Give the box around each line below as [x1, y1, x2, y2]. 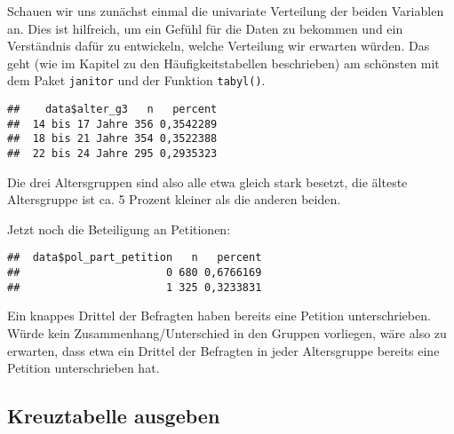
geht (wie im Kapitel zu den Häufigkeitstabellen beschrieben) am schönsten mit [7, 53, 440, 72]
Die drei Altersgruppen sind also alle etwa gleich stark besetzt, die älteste [7, 172, 408, 191]
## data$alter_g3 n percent [7, 103, 218, 116]
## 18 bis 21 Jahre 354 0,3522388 [7, 132, 218, 146]
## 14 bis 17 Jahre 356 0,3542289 [7, 117, 218, 130]
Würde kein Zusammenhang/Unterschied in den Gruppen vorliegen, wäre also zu [7, 324, 447, 342]
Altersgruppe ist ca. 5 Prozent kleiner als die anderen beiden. [7, 190, 341, 209]
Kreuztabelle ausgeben [7, 402, 220, 430]
